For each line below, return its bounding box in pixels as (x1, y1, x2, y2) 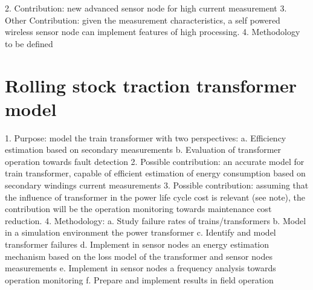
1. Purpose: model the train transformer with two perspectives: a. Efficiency (5, 131, 286, 144)
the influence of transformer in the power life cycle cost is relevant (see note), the (5, 190, 306, 203)
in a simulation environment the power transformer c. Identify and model (5, 226, 276, 239)
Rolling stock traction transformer (5, 72, 297, 97)
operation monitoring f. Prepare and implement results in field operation (5, 273, 274, 286)
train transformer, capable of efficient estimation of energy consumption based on (5, 167, 306, 179)
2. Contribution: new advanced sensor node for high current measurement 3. (5, 2, 287, 14)
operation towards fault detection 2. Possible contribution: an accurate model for (5, 155, 305, 167)
